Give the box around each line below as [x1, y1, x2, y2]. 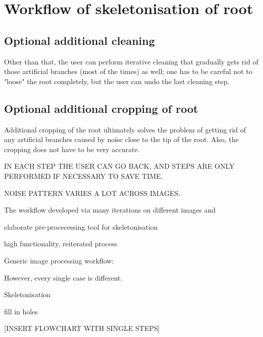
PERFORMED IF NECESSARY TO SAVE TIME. [4, 170, 163, 181]
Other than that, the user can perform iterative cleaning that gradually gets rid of [4, 56, 258, 66]
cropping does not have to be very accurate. [4, 144, 140, 154]
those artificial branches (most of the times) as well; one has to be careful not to [4, 66, 252, 77]
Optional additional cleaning [4, 32, 155, 48]
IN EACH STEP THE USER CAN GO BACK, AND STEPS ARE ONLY [4, 161, 235, 171]
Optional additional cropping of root [4, 100, 198, 116]
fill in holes [4, 306, 38, 316]
